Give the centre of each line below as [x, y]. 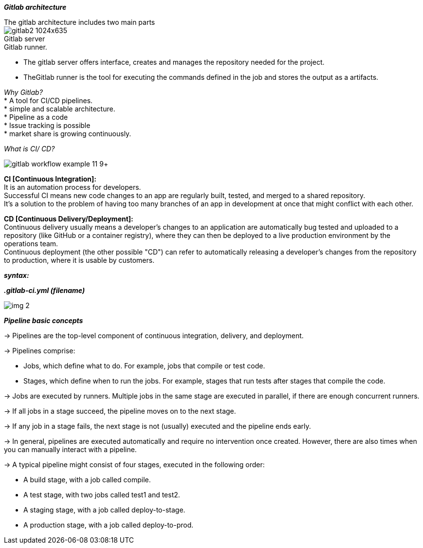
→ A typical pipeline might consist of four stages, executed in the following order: [134, 465]
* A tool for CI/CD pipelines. [48, 100]
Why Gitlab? [23, 92]
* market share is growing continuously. [68, 134]
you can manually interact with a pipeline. [70, 449]
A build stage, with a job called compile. [87, 480]
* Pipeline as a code [36, 117]
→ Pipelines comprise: [40, 351]
